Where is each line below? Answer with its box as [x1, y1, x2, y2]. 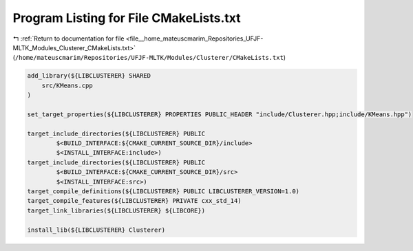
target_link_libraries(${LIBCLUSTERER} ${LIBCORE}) [27, 206, 206, 215]
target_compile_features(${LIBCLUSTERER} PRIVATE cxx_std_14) [27, 197, 242, 205]
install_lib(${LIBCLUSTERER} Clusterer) [27, 226, 165, 234]
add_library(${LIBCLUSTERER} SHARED [27, 72, 151, 80]
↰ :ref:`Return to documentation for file [12, 34, 125, 43]
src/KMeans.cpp [41, 81, 93, 89]
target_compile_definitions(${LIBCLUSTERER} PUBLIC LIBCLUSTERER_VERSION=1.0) [27, 188, 299, 195]
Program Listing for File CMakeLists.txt [12, 10, 241, 25]
